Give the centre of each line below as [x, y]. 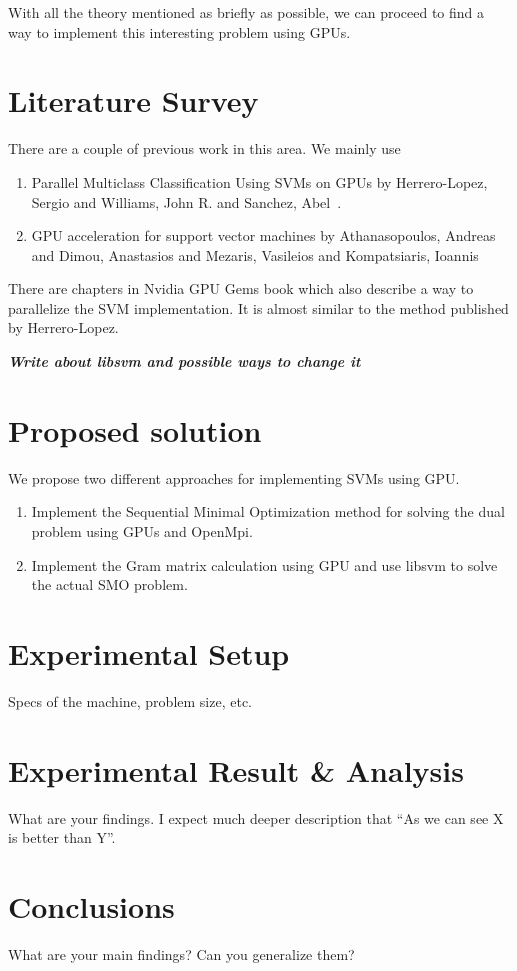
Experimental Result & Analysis [236, 769]
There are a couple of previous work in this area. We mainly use [204, 148]
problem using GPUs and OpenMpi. [142, 530]
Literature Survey [133, 100]
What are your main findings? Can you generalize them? [181, 953]
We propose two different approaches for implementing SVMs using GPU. [234, 477]
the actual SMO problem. [109, 584]
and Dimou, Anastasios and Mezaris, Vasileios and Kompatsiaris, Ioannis [255, 254]
